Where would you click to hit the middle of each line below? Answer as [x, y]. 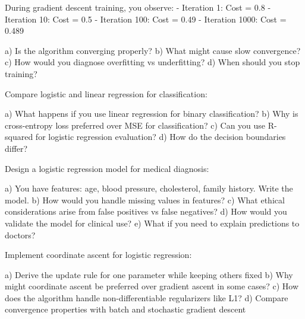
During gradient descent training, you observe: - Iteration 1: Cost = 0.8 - [138, 7]
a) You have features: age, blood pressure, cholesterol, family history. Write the [149, 188]
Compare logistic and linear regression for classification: [106, 93]
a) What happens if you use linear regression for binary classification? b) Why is [152, 114]
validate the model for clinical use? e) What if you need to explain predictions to [152, 223]
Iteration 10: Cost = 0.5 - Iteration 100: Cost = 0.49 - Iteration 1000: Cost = [146, 19]
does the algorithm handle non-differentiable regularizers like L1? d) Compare [147, 297]
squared [19, 137]
